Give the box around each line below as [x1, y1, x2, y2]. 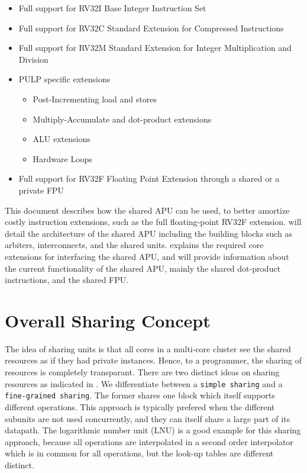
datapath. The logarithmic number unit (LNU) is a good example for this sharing [5, 424, 301, 436]
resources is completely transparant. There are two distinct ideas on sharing [5, 366, 280, 378]
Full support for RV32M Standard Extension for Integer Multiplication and [18, 41, 292, 54]
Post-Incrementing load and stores [33, 92, 157, 105]
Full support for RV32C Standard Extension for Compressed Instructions [18, 21, 284, 34]
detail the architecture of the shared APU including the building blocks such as [5, 227, 292, 239]
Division [18, 53, 49, 65]
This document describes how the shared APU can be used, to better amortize [5, 204, 290, 216]
